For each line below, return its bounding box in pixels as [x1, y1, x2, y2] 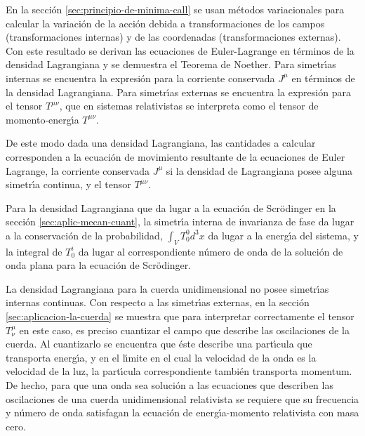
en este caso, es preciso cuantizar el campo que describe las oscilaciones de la [19, 322, 350, 337]
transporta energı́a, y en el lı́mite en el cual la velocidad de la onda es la [6, 350, 317, 364]
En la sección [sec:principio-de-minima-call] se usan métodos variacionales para [6, 2, 345, 16]
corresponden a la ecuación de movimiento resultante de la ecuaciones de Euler [6, 149, 345, 164]
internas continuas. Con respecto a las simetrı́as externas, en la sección [6, 295, 310, 310]
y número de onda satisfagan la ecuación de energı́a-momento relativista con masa [6, 405, 359, 420]
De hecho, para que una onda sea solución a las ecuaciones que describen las [6, 378, 333, 392]
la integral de [6, 244, 62, 258]
